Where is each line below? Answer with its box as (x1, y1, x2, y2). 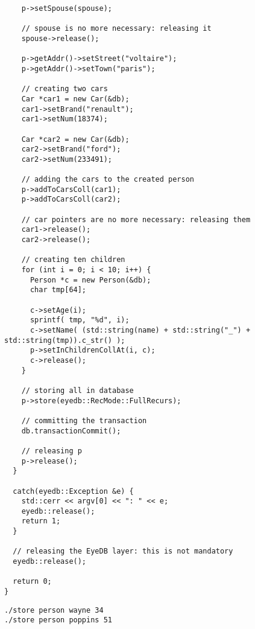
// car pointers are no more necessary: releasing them (21, 215, 251, 224)
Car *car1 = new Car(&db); (21, 94, 130, 103)
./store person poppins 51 (4, 616, 112, 625)
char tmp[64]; (30, 286, 87, 295)
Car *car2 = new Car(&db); (21, 135, 130, 144)
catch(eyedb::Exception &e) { (13, 487, 134, 496)
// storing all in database (21, 386, 134, 395)
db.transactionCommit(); (21, 426, 121, 435)
